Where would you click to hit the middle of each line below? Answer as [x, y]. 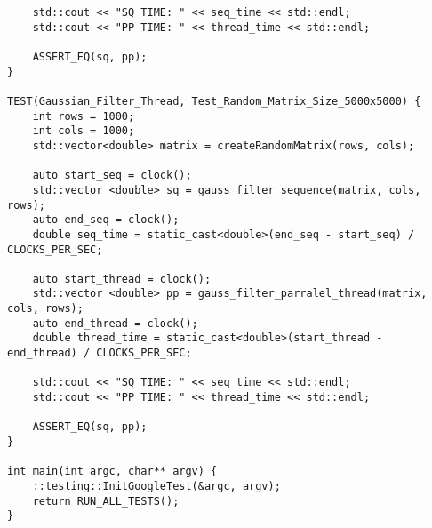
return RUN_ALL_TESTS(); [106, 501]
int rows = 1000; [84, 116]
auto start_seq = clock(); [112, 176]
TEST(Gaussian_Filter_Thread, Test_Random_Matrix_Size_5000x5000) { [214, 101]
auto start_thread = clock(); [122, 279]
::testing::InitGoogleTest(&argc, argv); [156, 486]
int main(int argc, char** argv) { [112, 472]
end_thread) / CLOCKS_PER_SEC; [100, 353]
